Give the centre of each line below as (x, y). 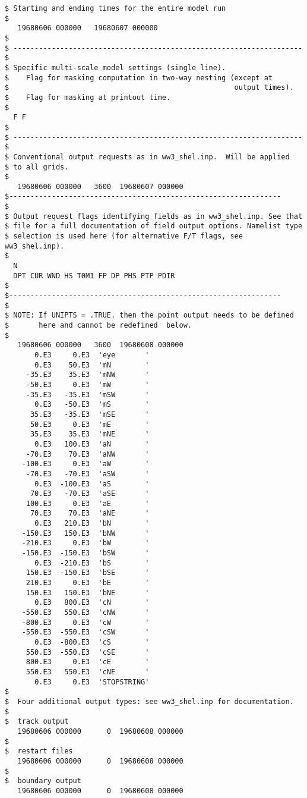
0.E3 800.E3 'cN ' (92, 603)
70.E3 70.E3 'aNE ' (90, 513)
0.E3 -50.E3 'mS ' (92, 405)
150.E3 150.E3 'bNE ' (88, 593)
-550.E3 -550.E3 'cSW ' (86, 632)
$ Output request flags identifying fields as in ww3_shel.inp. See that (154, 216)
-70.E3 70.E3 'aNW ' (88, 454)
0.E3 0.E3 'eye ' (92, 355)
